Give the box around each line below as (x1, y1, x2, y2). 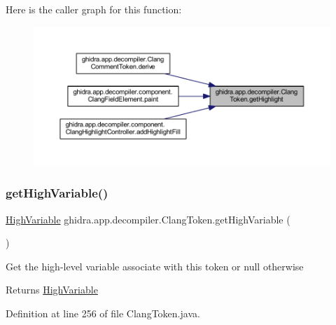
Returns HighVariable (6, 282, 98, 297)
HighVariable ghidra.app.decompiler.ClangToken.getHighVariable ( (6, 212, 290, 226)
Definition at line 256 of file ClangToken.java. (6, 305, 200, 320)
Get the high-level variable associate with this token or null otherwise (6, 258, 304, 273)
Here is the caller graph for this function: (6, 2, 182, 16)
